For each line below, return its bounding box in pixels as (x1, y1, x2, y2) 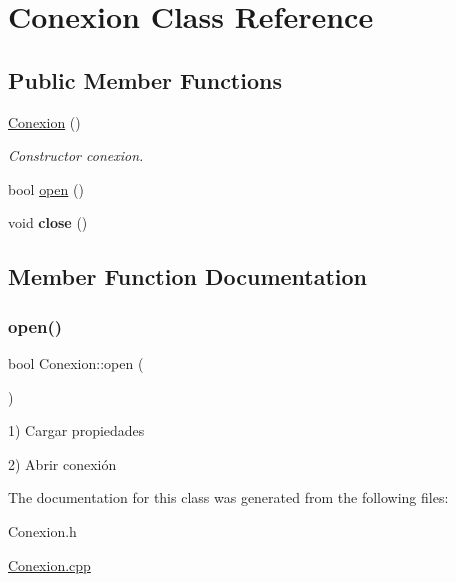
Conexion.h (8, 520, 77, 541)
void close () (8, 212, 88, 233)
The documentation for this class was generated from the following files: (8, 487, 449, 508)
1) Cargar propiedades (8, 420, 145, 441)
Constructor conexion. (8, 145, 144, 166)
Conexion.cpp (8, 554, 91, 575)
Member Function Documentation (8, 261, 368, 292)
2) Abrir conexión (8, 453, 117, 474)
